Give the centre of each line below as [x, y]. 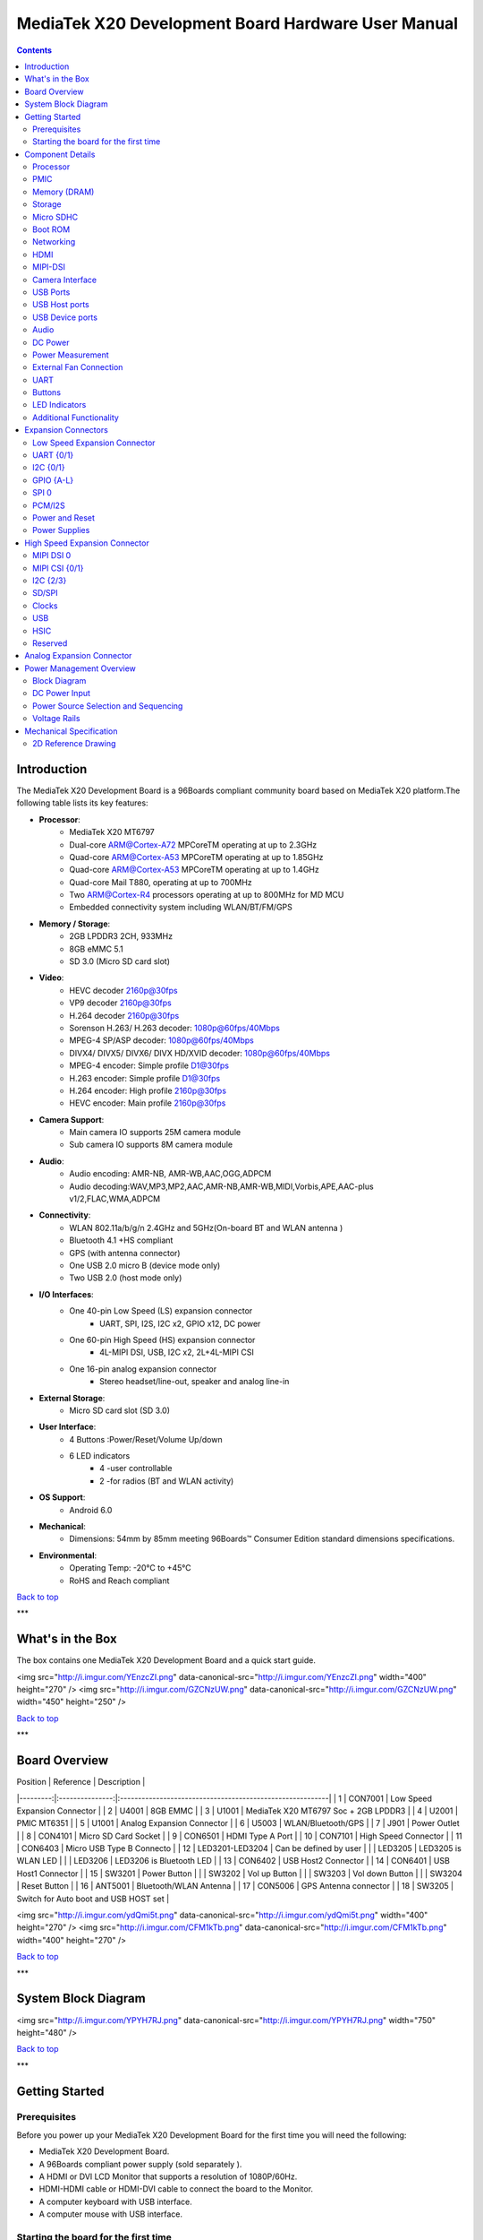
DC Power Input [62, 694]
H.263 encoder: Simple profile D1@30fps [145, 1078]
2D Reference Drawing [74, 744]
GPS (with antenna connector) [125, 1253]
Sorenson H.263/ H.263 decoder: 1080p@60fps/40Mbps [175, 1028]
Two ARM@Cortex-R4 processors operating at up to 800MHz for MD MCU [207, 895]
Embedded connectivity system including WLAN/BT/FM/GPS [181, 907]
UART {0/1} [53, 455]
